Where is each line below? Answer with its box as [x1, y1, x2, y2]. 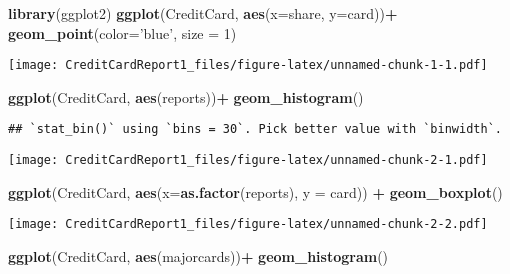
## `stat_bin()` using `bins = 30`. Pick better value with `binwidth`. [8, 122, 502, 137]
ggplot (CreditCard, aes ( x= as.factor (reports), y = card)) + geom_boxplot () [8, 181, 503, 202]
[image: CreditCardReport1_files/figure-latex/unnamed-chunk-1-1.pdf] [8, 58, 488, 73]
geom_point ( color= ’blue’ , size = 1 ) [8, 22, 237, 43]
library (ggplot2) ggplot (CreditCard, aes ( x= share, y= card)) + [8, 3, 398, 23]
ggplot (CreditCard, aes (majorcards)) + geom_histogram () [8, 246, 389, 266]
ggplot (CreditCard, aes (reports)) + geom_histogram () [8, 86, 364, 107]
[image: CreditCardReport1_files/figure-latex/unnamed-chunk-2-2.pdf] [8, 217, 488, 232]
